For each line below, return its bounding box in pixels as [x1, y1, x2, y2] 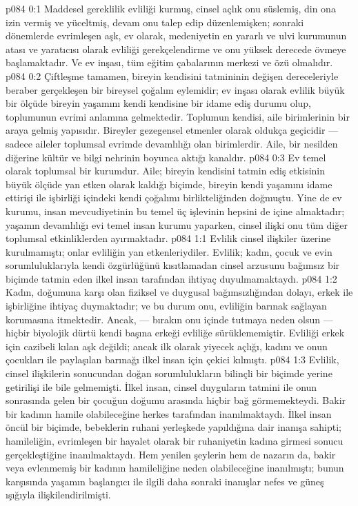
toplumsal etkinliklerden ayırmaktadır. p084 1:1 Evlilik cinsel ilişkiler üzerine [6, 231, 331, 245]
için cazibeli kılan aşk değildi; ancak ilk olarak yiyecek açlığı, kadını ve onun [6, 338, 328, 353]
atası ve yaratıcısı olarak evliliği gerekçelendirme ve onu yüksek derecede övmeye [6, 41, 346, 56]
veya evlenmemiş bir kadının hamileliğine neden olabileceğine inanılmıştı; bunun [6, 461, 344, 475]
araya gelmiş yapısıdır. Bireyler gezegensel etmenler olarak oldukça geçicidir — [6, 123, 339, 137]
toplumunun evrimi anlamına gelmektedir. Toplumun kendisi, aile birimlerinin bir [6, 109, 350, 123]
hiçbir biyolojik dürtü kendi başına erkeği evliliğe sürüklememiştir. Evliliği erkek [6, 325, 345, 340]
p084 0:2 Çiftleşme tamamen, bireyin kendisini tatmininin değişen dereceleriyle [6, 68, 339, 83]
